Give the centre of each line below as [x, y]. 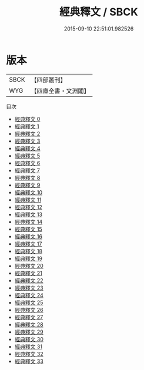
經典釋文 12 [28, 207]
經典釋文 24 [29, 295]
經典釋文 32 [29, 354]
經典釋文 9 [27, 185]
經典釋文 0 [27, 119]
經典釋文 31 [29, 347]
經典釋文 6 [27, 163]
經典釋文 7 [27, 170]
